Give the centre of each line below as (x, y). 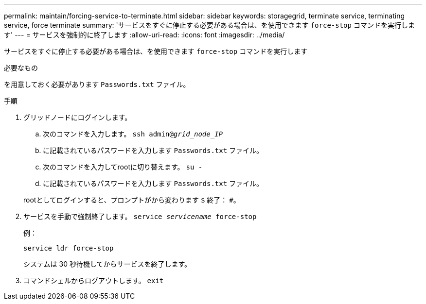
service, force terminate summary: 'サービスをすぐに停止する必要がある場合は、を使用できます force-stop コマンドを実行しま (209, 25)
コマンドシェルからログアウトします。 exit (94, 280)
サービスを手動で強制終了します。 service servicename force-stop (140, 216)
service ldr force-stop (69, 248)
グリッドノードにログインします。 (78, 117)
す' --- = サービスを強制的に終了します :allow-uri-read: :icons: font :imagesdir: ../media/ (144, 35)
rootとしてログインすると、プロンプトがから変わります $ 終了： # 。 (132, 200)
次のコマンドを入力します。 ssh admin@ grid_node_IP (133, 134)
